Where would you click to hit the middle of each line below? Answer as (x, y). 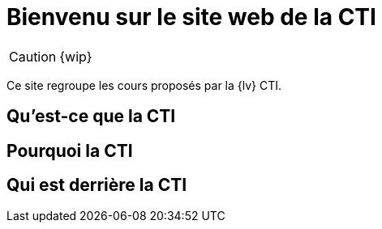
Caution (33, 56)
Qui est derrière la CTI (97, 185)
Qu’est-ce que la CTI (91, 117)
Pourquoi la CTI (70, 151)
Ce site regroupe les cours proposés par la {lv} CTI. (144, 85)
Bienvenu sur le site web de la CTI (191, 17)
